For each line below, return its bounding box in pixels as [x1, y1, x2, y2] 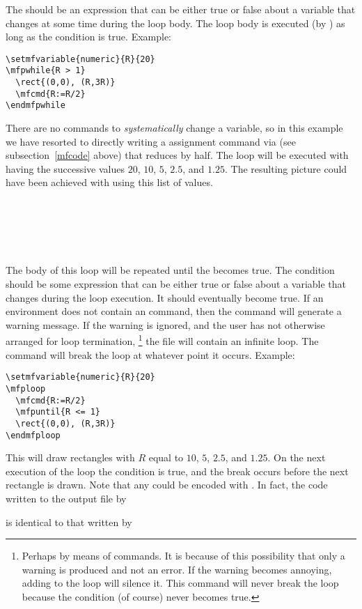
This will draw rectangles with [6, 450, 135, 465]
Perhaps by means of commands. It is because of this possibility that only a [22, 548, 345, 563]
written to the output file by [6, 491, 127, 505]
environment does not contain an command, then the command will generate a [6, 304, 342, 318]
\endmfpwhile [6, 100, 65, 111]
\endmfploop [6, 430, 61, 440]
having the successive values [6, 161, 125, 176]
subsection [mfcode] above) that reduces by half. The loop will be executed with [6, 148, 349, 162]
